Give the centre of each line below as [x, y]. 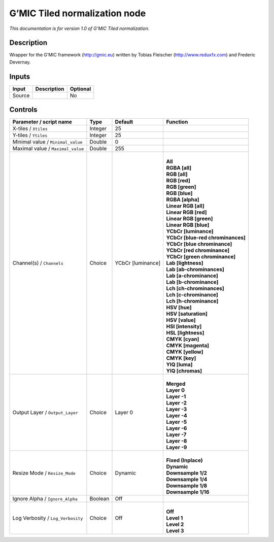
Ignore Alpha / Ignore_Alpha [45, 499]
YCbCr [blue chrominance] [199, 244]
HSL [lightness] [185, 333]
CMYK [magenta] [187, 346]
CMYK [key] [181, 358]
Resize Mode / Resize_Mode [44, 473]
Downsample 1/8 [187, 486]
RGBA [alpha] [183, 199]
